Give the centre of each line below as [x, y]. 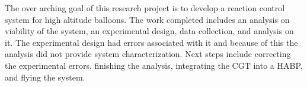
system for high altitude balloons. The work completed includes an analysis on [147, 19]
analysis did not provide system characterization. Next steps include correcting [148, 54]
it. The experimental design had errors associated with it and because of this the [151, 42]
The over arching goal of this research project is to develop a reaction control [145, 8]
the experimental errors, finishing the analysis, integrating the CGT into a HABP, [154, 65]
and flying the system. [45, 77]
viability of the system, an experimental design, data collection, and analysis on [149, 31]
